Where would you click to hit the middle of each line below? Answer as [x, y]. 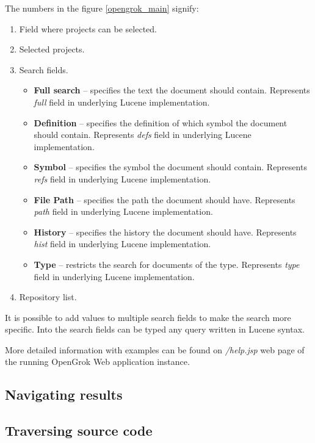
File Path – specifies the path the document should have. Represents [165, 199]
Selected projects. [52, 49]
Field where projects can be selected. [88, 28]
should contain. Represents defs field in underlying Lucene [143, 135]
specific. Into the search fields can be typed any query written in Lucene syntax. [155, 329]
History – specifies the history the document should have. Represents [165, 232]
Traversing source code [79, 430]
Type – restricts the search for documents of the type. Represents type [167, 264]
